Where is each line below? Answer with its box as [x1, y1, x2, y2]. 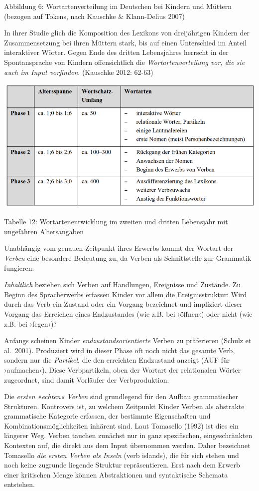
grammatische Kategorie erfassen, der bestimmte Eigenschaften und [4, 411, 211, 421]
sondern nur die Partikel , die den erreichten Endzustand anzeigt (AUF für [4, 355, 230, 365]
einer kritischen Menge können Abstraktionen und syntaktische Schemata [4, 469, 228, 480]
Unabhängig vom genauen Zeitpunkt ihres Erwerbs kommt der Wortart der [4, 243, 234, 253]
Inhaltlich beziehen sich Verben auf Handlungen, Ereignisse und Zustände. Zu [4, 279, 241, 290]
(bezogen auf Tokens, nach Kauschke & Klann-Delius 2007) [4, 10, 185, 21]
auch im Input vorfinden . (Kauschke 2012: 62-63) [4, 66, 153, 77]
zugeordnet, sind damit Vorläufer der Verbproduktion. [4, 374, 169, 385]
